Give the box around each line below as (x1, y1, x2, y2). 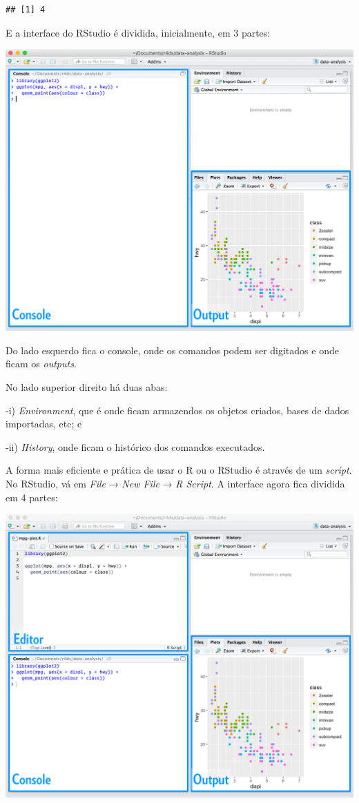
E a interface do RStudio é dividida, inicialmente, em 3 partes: (6, 25, 271, 39)
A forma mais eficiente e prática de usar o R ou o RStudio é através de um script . (6, 463, 352, 477)
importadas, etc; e (6, 416, 82, 431)
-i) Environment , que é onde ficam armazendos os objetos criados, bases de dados (6, 403, 349, 417)
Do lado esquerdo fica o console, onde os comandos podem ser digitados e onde (6, 342, 339, 357)
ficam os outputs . (6, 356, 77, 371)
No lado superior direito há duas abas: (6, 379, 168, 394)
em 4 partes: (6, 490, 58, 504)
